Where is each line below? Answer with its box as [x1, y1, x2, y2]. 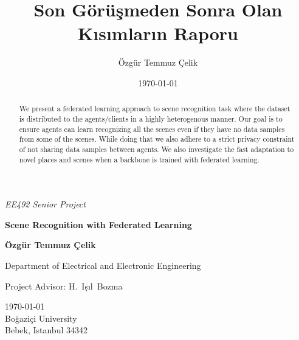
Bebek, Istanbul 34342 [5, 324, 88, 336]
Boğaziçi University [5, 311, 77, 324]
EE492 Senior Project [5, 198, 86, 210]
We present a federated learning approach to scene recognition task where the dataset [19, 103, 290, 114]
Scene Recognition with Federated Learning [5, 218, 192, 231]
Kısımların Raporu [78, 21, 238, 46]
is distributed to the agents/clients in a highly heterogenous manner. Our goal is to [19, 113, 283, 123]
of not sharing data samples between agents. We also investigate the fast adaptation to [19, 144, 294, 154]
